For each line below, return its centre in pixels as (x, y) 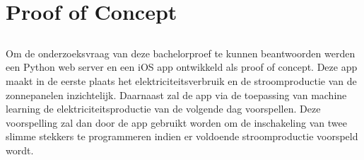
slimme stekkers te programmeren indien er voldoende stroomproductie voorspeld (182, 136)
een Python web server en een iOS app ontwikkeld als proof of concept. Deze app (182, 67)
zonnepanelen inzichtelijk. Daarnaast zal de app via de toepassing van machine (176, 95)
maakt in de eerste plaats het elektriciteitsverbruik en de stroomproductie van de (181, 80)
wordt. (20, 150)
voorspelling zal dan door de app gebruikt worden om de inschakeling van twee (176, 122)
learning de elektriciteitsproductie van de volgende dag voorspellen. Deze (163, 109)
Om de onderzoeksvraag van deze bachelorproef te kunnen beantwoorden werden (181, 53)
